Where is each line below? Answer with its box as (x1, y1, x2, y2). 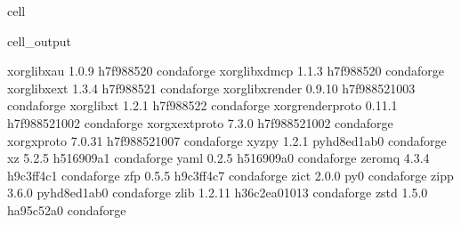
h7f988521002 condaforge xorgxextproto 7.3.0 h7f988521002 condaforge (7, 113, 393, 132)
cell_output (7, 31, 71, 50)
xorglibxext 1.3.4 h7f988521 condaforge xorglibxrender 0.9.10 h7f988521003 (7, 78, 416, 97)
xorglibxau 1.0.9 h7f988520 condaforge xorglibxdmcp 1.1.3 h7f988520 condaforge (7, 61, 445, 80)
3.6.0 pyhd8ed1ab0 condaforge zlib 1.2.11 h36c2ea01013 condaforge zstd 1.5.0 (7, 183, 428, 202)
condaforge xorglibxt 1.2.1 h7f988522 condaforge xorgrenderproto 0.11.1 (7, 96, 398, 115)
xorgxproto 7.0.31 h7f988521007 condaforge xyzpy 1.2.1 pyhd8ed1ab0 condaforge (7, 131, 447, 149)
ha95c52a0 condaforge (7, 200, 126, 219)
